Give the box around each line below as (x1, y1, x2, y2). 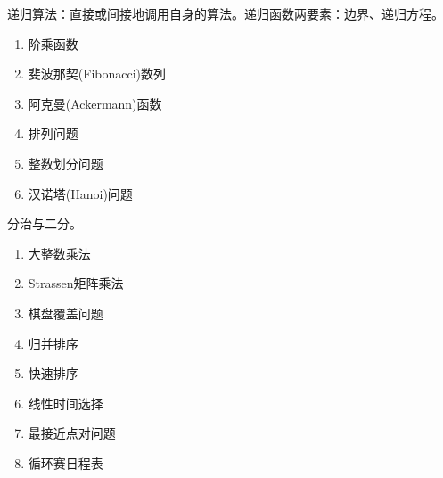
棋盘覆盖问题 (28, 303, 103, 322)
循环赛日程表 (28, 453, 103, 472)
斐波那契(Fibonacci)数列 (28, 64, 167, 83)
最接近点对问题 (28, 424, 116, 442)
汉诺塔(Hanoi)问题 (28, 184, 133, 202)
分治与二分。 (7, 214, 82, 233)
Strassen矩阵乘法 (28, 274, 124, 293)
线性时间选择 (28, 393, 103, 412)
